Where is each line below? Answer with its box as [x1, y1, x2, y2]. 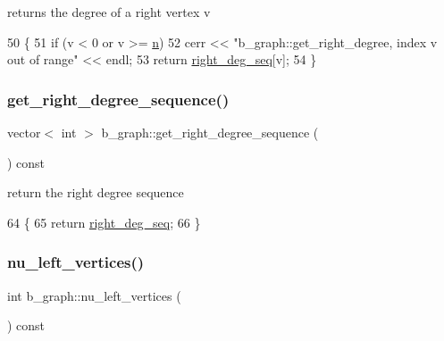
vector [7, 123, 41, 141]
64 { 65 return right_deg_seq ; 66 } [7, 212, 201, 231]
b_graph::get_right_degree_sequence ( [101, 123, 319, 141]
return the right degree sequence [7, 183, 184, 202]
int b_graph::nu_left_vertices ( [7, 286, 181, 304]
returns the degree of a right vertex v [7, 3, 211, 21]
